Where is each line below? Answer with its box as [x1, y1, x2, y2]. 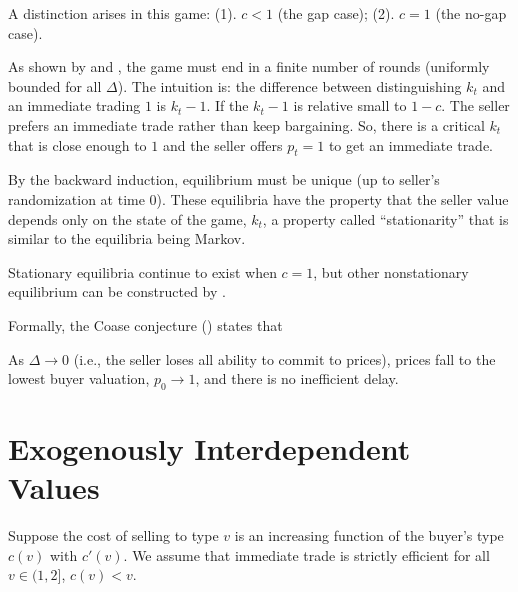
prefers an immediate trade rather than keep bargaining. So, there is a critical [8, 114, 485, 135]
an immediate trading [8, 95, 141, 116]
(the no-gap [435, 3, 507, 23]
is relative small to [293, 95, 407, 116]
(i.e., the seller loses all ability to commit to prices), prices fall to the [73, 348, 496, 369]
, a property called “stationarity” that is [262, 208, 509, 229]
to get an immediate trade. [328, 134, 494, 155]
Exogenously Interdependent [8, 428, 411, 469]
